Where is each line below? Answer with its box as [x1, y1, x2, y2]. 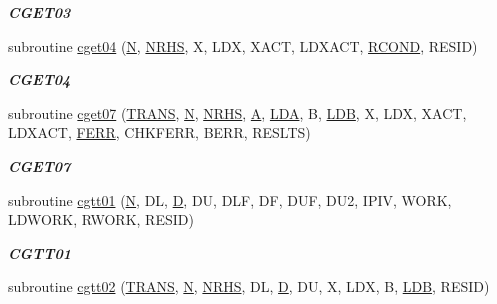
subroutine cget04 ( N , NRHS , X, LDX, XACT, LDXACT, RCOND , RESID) [8, 35, 478, 56]
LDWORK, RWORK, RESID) [8, 209, 194, 230]
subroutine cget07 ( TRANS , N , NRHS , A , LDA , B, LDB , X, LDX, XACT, [8, 102, 467, 123]
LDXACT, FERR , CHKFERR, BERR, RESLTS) [8, 122, 311, 143]
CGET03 [8, 2, 71, 22]
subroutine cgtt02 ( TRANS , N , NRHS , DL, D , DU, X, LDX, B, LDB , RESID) [8, 276, 490, 297]
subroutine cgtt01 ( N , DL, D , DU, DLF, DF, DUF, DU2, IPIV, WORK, [8, 189, 452, 210]
